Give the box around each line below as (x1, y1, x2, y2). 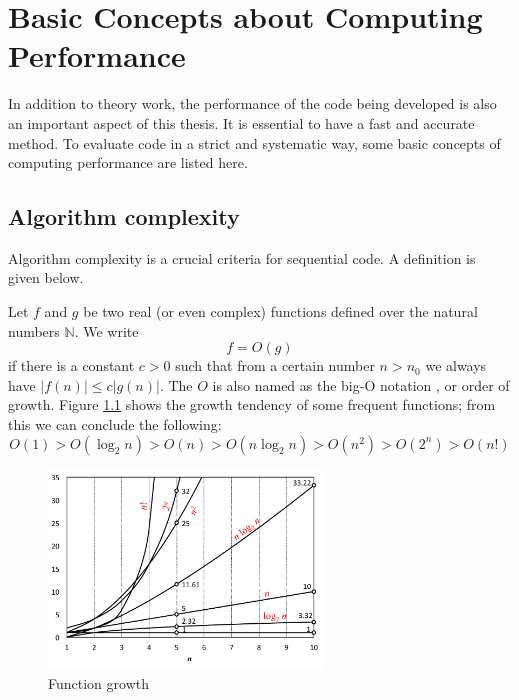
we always (425, 355, 487, 376)
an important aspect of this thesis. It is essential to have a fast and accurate (8, 112, 475, 133)
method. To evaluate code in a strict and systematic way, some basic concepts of (8, 132, 501, 153)
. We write (74, 320, 139, 341)
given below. (8, 267, 84, 288)
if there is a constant (8, 355, 135, 376)
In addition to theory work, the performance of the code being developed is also (8, 93, 497, 114)
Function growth (48, 673, 149, 694)
